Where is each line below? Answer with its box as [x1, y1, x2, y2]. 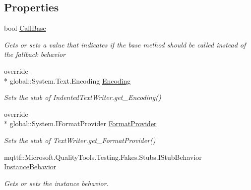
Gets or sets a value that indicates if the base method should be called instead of [4, 39, 246, 49]
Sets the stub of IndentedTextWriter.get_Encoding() [4, 92, 161, 102]
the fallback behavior [4, 49, 65, 59]
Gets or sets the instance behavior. [4, 178, 109, 188]
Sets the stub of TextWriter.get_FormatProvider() [4, 135, 156, 145]
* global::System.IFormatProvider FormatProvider [4, 118, 157, 129]
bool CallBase [4, 23, 46, 33]
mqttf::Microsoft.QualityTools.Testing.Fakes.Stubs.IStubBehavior [4, 151, 202, 162]
